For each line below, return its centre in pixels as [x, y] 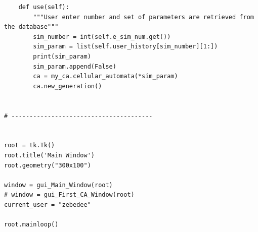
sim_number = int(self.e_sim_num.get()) [102, 37]
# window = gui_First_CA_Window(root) [69, 195]
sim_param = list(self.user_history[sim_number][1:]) [125, 47]
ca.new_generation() [68, 86]
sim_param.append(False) [75, 66]
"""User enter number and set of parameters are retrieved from [143, 17]
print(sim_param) [62, 56]
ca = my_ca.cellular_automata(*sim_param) [105, 76]
